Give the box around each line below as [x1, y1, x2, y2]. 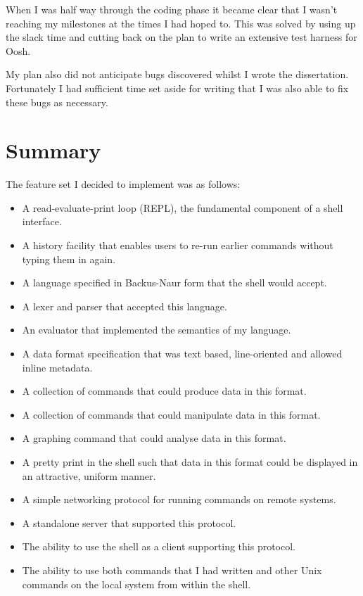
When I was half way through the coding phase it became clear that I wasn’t [6, 2, 338, 16]
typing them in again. [22, 251, 116, 266]
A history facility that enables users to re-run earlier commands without [22, 238, 333, 253]
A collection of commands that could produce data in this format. [22, 383, 307, 398]
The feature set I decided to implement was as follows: [6, 177, 241, 191]
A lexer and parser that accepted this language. [22, 298, 227, 313]
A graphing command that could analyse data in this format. [22, 431, 286, 445]
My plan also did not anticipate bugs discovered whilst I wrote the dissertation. [6, 67, 349, 82]
